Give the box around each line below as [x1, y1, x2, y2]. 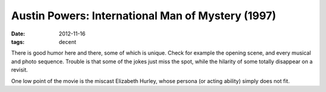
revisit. [11, 66, 28, 73]
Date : [11, 30, 25, 37]
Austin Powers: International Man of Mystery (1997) [11, 9, 276, 22]
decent [59, 38, 77, 45]
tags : [11, 38, 25, 45]
